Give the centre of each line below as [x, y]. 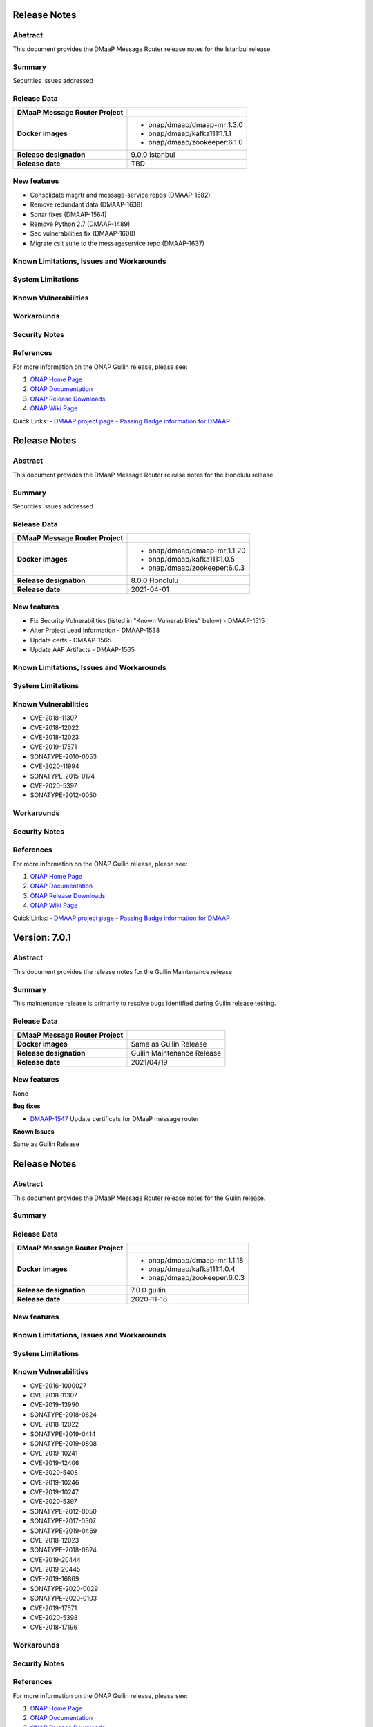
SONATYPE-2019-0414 [63, 1434]
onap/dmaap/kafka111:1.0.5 [191, 560]
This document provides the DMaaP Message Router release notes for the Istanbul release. [142, 49]
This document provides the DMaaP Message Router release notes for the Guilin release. [139, 1198]
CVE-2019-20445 [55, 1569]
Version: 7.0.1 [42, 938]
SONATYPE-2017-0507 [63, 1521]
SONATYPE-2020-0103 [64, 1599]
